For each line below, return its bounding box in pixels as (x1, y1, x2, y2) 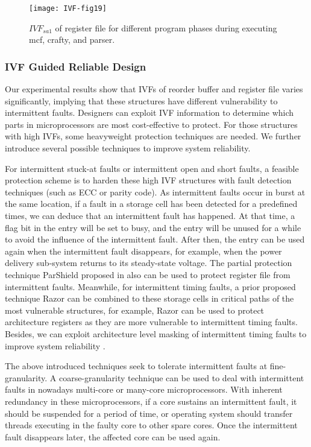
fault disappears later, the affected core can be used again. (5, 430, 221, 443)
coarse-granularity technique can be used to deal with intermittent (58, 371, 304, 384)
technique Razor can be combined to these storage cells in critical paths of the (5, 292, 294, 305)
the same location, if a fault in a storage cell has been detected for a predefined (5, 197, 298, 210)
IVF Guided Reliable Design (5, 59, 146, 74)
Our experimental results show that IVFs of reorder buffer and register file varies (5, 83, 303, 95)
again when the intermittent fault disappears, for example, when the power (5, 244, 282, 257)
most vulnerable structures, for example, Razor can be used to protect (5, 303, 265, 316)
